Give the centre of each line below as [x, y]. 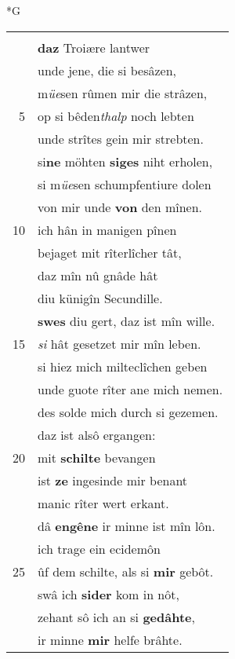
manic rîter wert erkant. [103, 503]
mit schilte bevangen [97, 457]
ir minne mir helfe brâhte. [110, 639]
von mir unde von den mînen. [120, 207]
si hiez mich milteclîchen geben [123, 366]
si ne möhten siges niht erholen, [125, 161]
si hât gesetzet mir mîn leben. [119, 343]
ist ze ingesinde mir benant [113, 480]
